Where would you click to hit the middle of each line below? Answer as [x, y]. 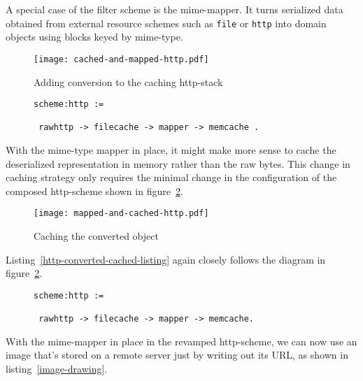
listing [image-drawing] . [57, 369]
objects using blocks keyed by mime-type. [94, 37]
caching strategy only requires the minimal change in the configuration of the [171, 177]
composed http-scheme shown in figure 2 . [94, 190]
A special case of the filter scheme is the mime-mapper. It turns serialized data [175, 9]
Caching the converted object [96, 236]
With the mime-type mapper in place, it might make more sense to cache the [171, 150]
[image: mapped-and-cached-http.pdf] [121, 214]
